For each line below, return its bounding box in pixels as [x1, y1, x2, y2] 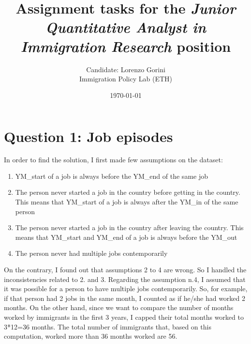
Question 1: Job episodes [4, 126, 173, 146]
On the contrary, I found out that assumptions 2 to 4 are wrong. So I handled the [4, 264, 247, 274]
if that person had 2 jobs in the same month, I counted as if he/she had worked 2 [4, 293, 245, 303]
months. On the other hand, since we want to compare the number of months [4, 302, 234, 313]
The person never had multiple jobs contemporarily [15, 248, 168, 258]
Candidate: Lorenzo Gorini [86, 64, 165, 74]
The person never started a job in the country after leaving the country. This [15, 222, 244, 233]
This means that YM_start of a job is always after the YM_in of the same [15, 197, 238, 206]
